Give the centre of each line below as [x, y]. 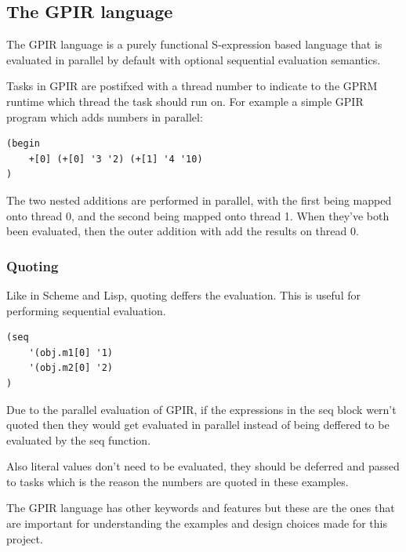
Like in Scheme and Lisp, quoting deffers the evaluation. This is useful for [183, 294]
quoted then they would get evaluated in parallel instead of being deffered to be [198, 425]
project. [25, 538]
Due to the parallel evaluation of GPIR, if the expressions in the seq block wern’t [201, 409]
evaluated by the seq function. [79, 439]
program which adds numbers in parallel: [105, 116]
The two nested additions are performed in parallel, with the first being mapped [199, 200]
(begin [23, 144]
